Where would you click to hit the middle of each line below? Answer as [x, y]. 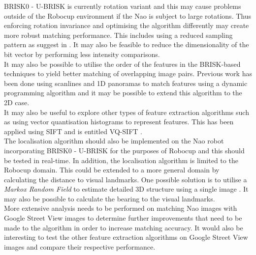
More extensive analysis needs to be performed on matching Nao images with [121, 208]
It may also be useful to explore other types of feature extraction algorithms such [127, 112]
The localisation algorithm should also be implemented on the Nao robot [114, 141]
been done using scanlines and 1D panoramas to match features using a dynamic [126, 83]
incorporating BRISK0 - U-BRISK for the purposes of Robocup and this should [124, 150]
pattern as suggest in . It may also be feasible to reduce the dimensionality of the [127, 44]
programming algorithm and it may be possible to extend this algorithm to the [123, 93]
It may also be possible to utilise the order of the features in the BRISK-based [122, 64]
